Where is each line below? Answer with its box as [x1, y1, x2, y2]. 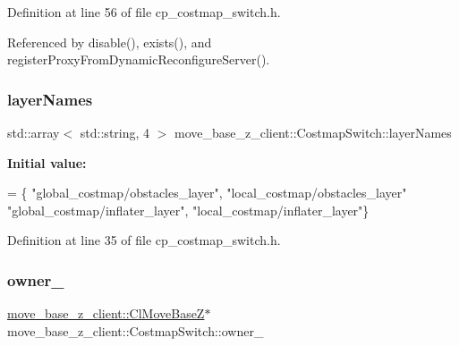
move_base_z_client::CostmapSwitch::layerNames [174, 123, 452, 141]
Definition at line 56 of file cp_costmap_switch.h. [7, 3, 281, 21]
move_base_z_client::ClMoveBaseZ [7, 304, 205, 323]
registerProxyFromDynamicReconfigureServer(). [7, 50, 270, 69]
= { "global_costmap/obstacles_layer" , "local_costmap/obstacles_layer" [7, 183, 407, 202]
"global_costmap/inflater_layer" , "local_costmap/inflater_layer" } [7, 200, 370, 219]
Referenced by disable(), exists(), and [7, 32, 212, 51]
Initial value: [7, 153, 87, 172]
